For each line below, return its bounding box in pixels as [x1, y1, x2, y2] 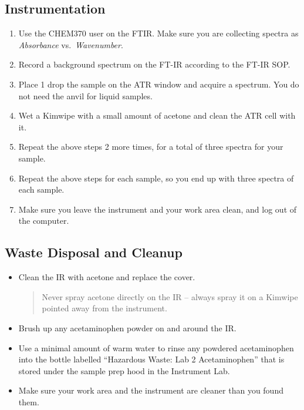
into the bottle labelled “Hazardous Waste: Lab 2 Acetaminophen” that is [18, 353, 285, 365]
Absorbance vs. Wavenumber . [18, 38, 123, 51]
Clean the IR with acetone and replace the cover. [18, 271, 195, 283]
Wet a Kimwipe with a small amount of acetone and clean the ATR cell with [18, 109, 296, 122]
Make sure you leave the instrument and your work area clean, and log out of [18, 203, 297, 215]
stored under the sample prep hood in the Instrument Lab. [18, 364, 230, 377]
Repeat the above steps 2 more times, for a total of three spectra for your [18, 140, 283, 153]
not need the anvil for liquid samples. [18, 89, 153, 102]
